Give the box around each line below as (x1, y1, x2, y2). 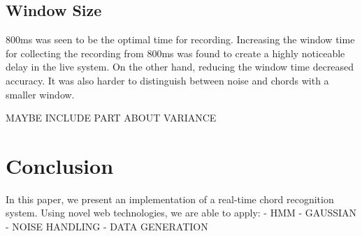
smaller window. (6, 87, 75, 101)
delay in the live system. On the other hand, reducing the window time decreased (6, 59, 354, 74)
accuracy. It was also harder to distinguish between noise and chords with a (6, 73, 329, 87)
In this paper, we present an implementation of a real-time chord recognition (6, 191, 334, 206)
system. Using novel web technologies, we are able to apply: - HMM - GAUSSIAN (6, 205, 357, 220)
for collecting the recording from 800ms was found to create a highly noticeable (6, 45, 345, 60)
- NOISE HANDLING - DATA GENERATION (6, 219, 208, 234)
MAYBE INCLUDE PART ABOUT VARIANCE (6, 110, 217, 125)
